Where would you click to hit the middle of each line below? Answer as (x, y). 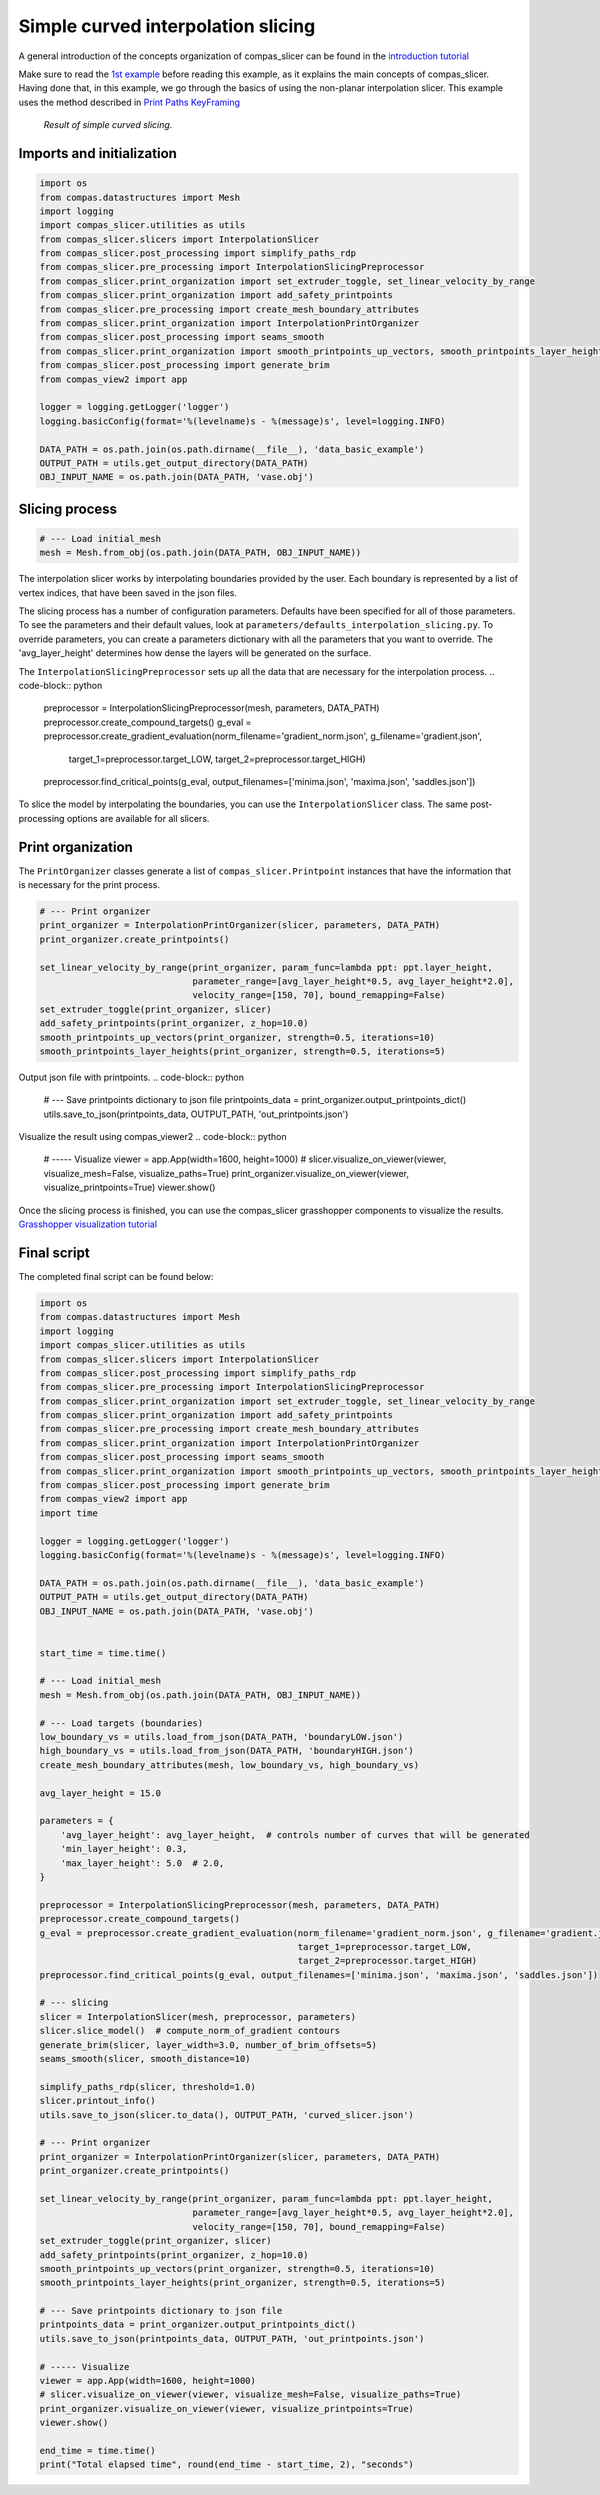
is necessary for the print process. (89, 885)
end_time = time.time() (98, 2450)
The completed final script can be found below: (116, 1276)
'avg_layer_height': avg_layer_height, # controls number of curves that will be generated (295, 1834)
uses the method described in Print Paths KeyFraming (129, 102)
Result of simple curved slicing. (108, 125)
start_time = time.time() (103, 1653)
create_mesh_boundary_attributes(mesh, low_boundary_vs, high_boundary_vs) (229, 1764)
